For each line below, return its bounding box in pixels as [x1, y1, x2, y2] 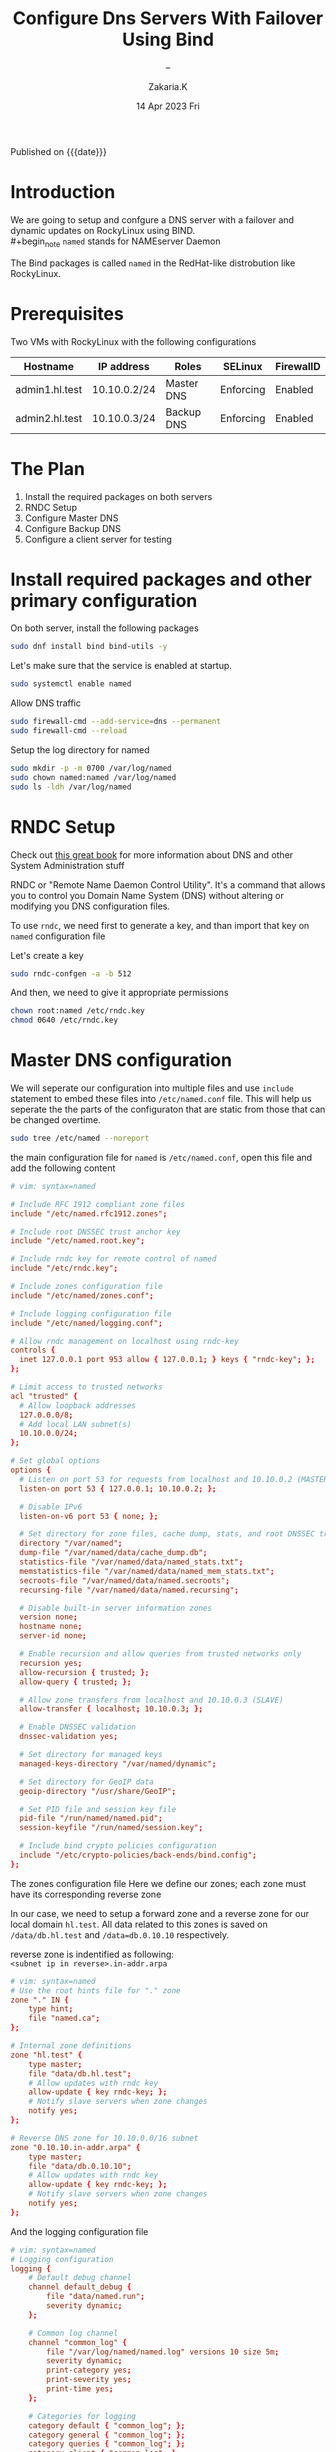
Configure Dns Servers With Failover [12, 7, 324, 30]
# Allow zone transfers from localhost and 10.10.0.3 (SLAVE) [19, 1695, 284, 1705]
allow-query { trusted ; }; [19, 1677, 132, 1687]
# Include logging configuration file [10, 1308, 172, 1319]
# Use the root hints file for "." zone [10, 1985, 182, 1996]
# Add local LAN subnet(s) [19, 1419, 132, 1429]
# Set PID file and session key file [19, 1804, 177, 1814]
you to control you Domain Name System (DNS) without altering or [10, 889, 285, 901]
